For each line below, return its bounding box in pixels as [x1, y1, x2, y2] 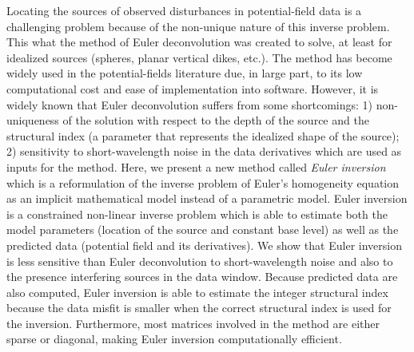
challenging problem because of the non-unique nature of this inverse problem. [6, 18, 390, 34]
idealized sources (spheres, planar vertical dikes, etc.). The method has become [6, 49, 392, 65]
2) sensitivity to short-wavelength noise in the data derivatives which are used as [6, 143, 402, 160]
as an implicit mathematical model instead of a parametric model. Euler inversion [6, 190, 408, 207]
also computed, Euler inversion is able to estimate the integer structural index [6, 283, 388, 300]
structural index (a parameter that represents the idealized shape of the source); [6, 127, 400, 144]
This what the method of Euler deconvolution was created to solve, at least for [6, 34, 392, 50]
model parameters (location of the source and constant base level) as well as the [6, 221, 399, 238]
